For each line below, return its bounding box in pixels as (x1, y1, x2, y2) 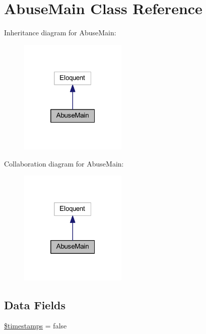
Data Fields (4, 297, 66, 312)
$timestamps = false (4, 320, 67, 331)
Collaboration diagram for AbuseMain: (4, 158, 124, 169)
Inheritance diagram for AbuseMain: (4, 27, 116, 38)
